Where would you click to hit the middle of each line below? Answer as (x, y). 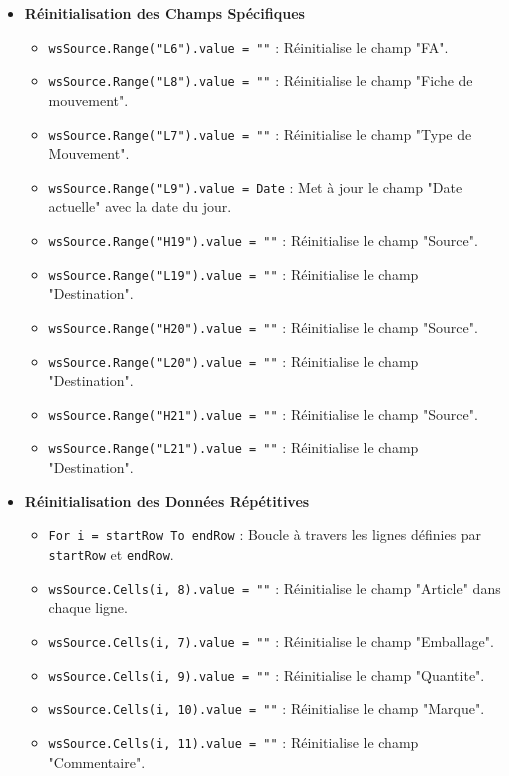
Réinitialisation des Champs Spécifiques (164, 13)
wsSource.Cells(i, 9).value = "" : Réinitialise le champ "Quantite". (266, 674)
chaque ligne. (88, 607)
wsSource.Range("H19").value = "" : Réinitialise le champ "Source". (263, 240)
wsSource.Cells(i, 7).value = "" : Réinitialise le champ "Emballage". (271, 640)
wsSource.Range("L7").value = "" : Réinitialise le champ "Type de (260, 133)
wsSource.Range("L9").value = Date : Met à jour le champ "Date (255, 186)
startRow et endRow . (111, 553)
